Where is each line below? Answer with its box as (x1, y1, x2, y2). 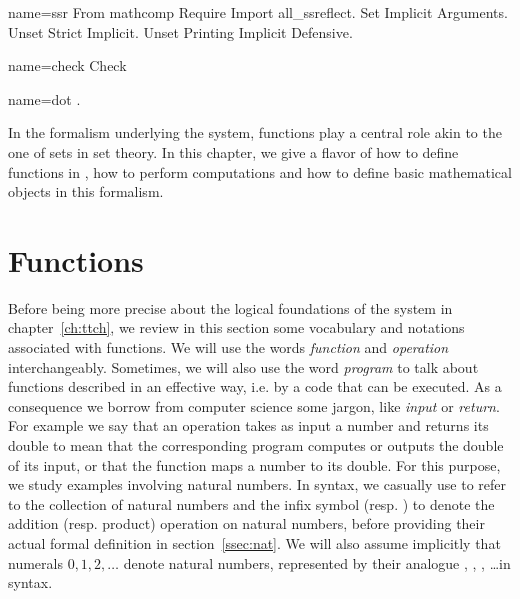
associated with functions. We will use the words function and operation (8, 337, 449, 358)
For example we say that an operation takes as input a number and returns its (8, 415, 489, 436)
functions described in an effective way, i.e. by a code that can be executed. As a (8, 376, 502, 397)
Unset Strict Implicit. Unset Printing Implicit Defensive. (8, 21, 353, 42)
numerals (8, 552, 63, 573)
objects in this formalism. (8, 181, 164, 202)
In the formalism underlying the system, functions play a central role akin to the (8, 122, 502, 143)
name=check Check (8, 55, 127, 76)
